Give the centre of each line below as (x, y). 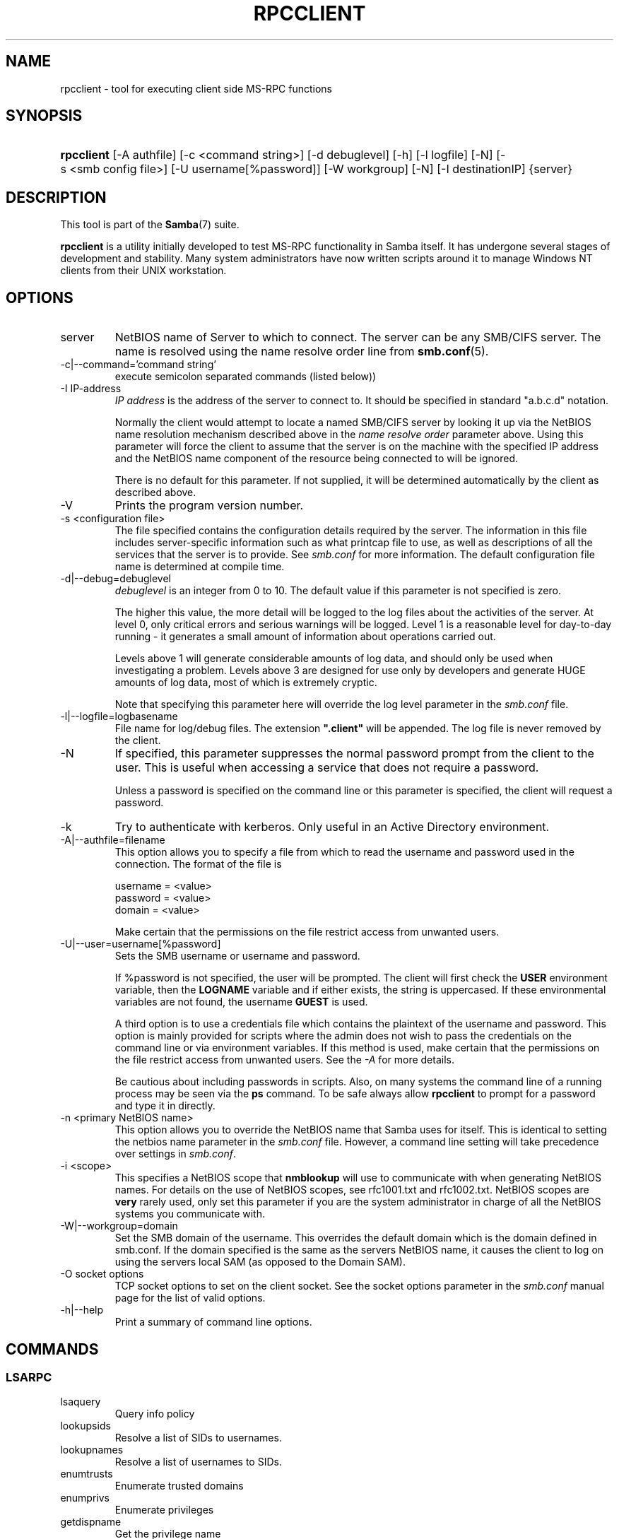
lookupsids (86, 1426)
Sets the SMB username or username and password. (237, 956)
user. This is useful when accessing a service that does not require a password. (327, 768)
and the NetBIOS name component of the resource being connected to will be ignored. (317, 459)
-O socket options (102, 1274)
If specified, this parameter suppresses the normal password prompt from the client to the (354, 754)
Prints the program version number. (209, 506)
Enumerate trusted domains (179, 1486)
